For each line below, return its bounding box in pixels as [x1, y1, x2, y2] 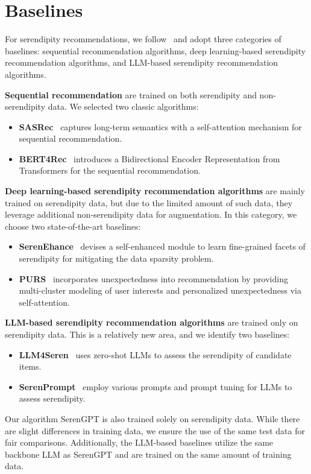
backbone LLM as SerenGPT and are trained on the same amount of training [5, 447, 292, 460]
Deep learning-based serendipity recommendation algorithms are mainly [5, 185, 305, 197]
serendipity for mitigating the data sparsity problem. [19, 252, 214, 265]
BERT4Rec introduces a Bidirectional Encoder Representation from [19, 152, 280, 165]
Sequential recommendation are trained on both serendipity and [5, 88, 257, 101]
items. [19, 360, 42, 373]
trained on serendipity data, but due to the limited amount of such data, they [5, 196, 293, 209]
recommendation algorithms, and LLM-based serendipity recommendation [5, 56, 278, 69]
